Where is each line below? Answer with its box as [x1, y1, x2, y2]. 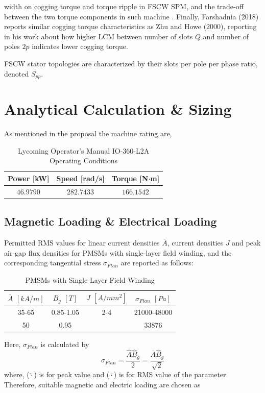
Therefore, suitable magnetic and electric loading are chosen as [4, 379, 201, 389]
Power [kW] [8, 173, 50, 183]
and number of [203, 31, 249, 41]
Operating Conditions [50, 155, 117, 166]
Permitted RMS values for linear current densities [4, 237, 160, 248]
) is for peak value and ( [34, 369, 110, 380]
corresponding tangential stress [4, 257, 101, 268]
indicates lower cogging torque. [32, 41, 128, 52]
